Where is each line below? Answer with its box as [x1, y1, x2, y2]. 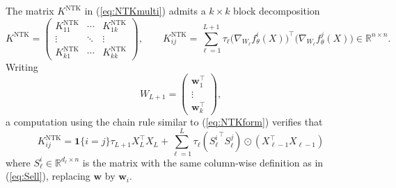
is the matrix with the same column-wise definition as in [82, 155, 324, 169]
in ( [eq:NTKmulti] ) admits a [84, 3, 206, 17]
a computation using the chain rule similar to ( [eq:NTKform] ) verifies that [6, 114, 323, 128]
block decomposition [233, 3, 320, 17]
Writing [6, 59, 38, 74]
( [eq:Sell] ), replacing [6, 169, 90, 183]
